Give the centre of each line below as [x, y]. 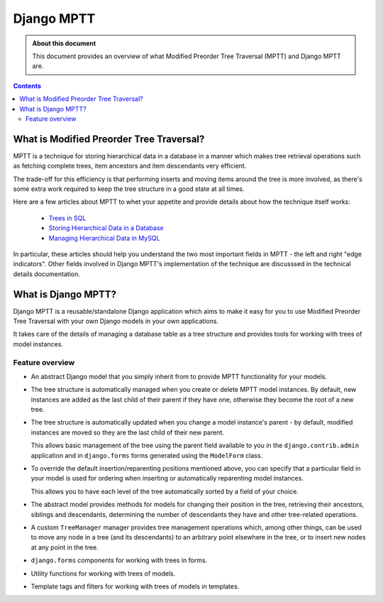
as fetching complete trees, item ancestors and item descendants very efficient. [130, 166]
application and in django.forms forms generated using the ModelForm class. [147, 455]
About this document [64, 43]
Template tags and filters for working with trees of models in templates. [135, 586]
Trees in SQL [67, 218]
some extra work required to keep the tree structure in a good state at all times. [129, 189]
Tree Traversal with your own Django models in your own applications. [116, 321]
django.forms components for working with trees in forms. [119, 560]
